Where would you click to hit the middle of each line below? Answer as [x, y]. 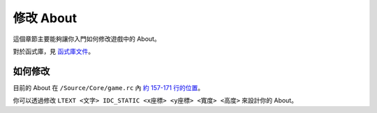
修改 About [45, 18]
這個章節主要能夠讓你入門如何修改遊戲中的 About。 [87, 39]
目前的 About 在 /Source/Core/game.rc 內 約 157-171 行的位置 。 [109, 87]
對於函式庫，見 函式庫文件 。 [53, 51]
